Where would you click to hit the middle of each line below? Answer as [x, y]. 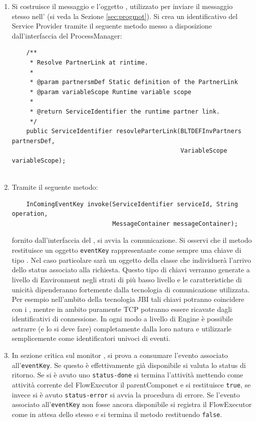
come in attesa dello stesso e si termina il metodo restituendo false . [117, 414]
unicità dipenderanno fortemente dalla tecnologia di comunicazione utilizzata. [131, 289]
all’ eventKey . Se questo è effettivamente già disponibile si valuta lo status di [129, 365]
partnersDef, [33, 141]
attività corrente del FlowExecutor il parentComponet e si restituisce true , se [131, 384]
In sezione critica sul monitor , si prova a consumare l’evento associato [120, 355]
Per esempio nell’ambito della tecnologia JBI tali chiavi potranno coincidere [128, 299]
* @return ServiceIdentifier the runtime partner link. [125, 111]
